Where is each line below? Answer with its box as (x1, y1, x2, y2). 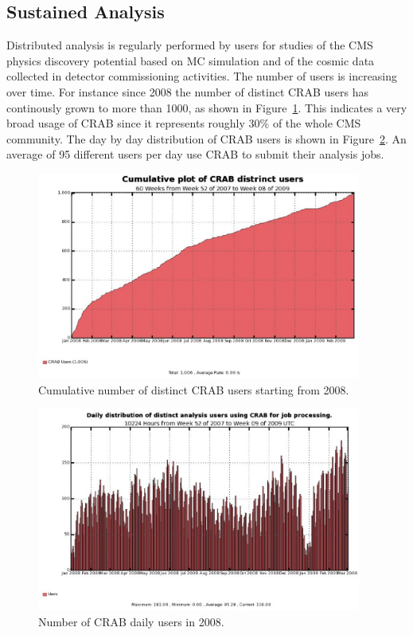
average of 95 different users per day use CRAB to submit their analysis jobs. (6, 146, 384, 163)
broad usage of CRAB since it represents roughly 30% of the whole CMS (6, 115, 361, 131)
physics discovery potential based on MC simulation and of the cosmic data (6, 52, 375, 69)
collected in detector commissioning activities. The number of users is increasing (6, 68, 398, 84)
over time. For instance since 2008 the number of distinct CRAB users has (6, 83, 368, 100)
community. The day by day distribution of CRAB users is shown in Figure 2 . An (6, 130, 407, 147)
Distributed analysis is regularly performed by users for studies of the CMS (6, 37, 373, 53)
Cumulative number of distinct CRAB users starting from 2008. (38, 381, 349, 398)
